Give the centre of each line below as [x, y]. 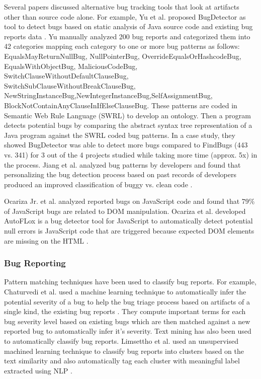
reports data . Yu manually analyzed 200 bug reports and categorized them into [127, 36]
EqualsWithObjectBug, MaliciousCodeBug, [71, 66]
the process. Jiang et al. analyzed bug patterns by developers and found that [122, 164]
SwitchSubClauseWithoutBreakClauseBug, [70, 85]
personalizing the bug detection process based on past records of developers [120, 174]
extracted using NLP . [38, 370]
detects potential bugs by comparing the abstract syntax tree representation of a [128, 125]
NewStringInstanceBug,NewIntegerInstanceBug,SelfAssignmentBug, [108, 95]
